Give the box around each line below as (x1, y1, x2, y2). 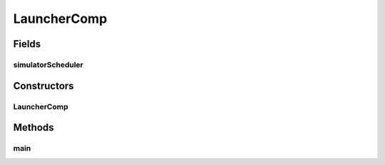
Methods (13, 121, 54, 134)
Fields (13, 38, 41, 50)
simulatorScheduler (13, 59, 83, 69)
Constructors (13, 79, 74, 92)
